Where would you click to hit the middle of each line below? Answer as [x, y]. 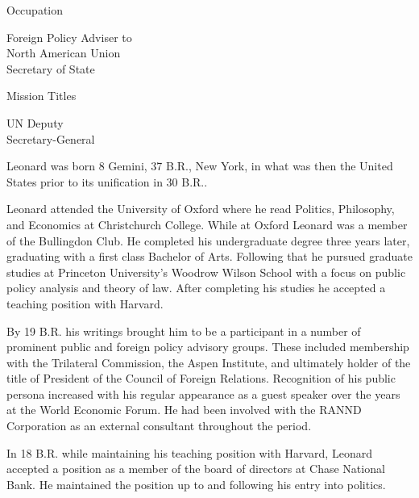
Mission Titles [41, 96]
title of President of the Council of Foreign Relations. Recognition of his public [201, 378]
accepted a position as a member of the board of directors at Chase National [196, 469]
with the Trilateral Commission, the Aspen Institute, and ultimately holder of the [209, 362]
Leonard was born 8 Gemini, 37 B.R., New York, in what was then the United [200, 166]
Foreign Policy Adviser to [69, 37]
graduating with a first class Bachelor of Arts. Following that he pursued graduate [209, 256]
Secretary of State [51, 68]
